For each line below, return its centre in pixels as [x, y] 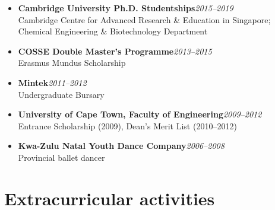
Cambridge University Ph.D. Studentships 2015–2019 [126, 8]
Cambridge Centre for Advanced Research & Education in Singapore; [144, 19]
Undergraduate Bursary [61, 94]
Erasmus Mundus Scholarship [72, 63]
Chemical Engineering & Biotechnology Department [113, 31]
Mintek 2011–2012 [52, 82]
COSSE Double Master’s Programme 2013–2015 [115, 51]
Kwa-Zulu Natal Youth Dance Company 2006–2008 [121, 146]
